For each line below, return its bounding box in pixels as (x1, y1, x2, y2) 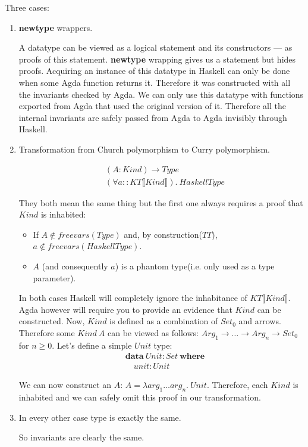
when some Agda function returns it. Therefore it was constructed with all (18, 76, 291, 88)
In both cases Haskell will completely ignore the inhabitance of (18, 291, 247, 304)
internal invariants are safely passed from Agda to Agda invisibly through (18, 111, 287, 123)
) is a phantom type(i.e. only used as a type (115, 259, 275, 272)
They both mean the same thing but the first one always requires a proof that (18, 196, 303, 209)
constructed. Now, (18, 315, 85, 327)
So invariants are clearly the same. (18, 431, 144, 443)
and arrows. (238, 315, 281, 327)
